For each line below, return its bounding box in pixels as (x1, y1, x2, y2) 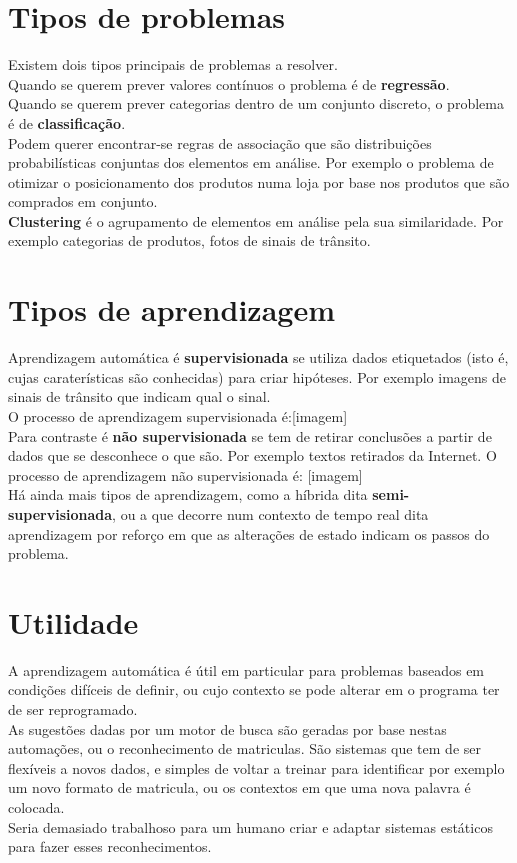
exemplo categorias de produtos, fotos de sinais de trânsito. (8, 230, 371, 251)
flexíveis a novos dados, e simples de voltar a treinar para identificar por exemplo (8, 757, 505, 778)
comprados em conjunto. (8, 191, 158, 212)
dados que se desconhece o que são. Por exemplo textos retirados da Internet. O (8, 445, 497, 466)
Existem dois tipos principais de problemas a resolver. (8, 54, 338, 75)
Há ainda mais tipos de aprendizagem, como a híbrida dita (8, 484, 368, 505)
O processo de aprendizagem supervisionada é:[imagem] (8, 405, 348, 426)
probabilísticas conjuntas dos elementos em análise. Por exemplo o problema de (8, 152, 494, 173)
